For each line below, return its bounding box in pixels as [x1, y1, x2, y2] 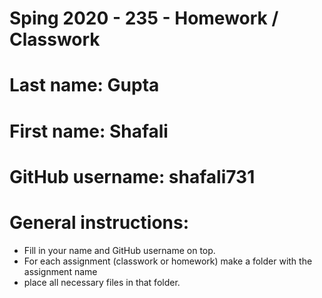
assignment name [23, 265, 98, 277]
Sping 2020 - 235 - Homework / [9, 7, 279, 30]
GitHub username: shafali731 [9, 165, 256, 188]
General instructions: [9, 211, 190, 234]
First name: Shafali [9, 120, 169, 142]
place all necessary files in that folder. [23, 276, 181, 288]
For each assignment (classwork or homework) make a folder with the [23, 255, 313, 267]
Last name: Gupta [9, 74, 160, 97]
